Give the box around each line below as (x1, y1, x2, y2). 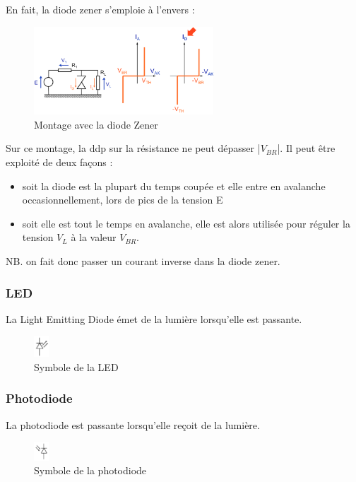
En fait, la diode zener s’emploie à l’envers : (6, 2, 195, 16)
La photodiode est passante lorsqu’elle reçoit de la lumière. (6, 417, 260, 432)
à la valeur (71, 230, 117, 245)
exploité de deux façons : (6, 155, 113, 170)
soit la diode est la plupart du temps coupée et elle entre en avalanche (22, 178, 326, 193)
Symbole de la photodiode (34, 463, 147, 478)
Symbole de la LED (34, 359, 119, 374)
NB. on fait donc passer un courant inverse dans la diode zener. (6, 254, 280, 269)
